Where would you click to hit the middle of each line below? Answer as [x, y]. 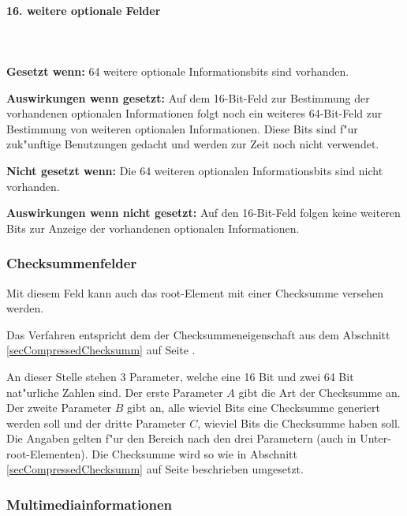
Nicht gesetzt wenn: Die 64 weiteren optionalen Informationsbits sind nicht [195, 170]
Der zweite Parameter [59, 408]
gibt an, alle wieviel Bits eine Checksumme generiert [254, 408]
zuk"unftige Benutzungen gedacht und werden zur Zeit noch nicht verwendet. [193, 144]
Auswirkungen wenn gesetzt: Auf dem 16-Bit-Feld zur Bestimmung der [188, 97]
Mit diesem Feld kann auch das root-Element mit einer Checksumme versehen [195, 292]
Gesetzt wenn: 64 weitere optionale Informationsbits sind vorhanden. [178, 71]
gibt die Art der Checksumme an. [319, 392]
